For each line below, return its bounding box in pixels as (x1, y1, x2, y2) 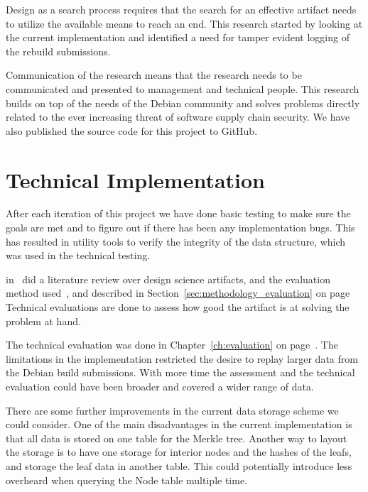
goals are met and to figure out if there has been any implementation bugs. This (6, 220, 355, 235)
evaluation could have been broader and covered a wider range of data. (6, 379, 314, 393)
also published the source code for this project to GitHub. (6, 123, 258, 138)
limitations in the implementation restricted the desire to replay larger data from (6, 351, 358, 366)
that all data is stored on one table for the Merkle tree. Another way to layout (6, 430, 347, 445)
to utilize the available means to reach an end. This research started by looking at (6, 16, 363, 31)
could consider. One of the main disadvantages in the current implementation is (6, 417, 352, 432)
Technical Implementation (6, 165, 266, 194)
